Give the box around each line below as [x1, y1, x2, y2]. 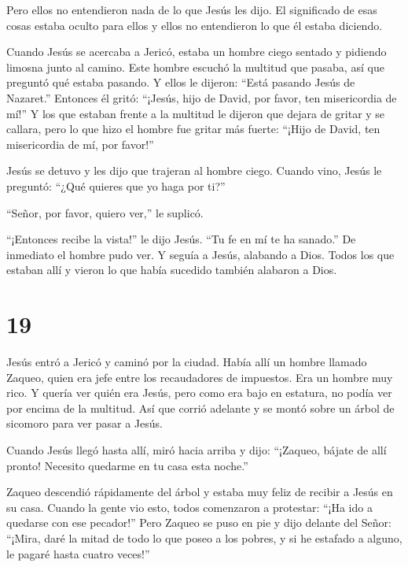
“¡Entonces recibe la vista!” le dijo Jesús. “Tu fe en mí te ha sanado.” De [6, 231, 356, 247]
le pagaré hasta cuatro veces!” [6, 545, 150, 561]
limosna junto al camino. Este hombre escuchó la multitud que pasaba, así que [6, 58, 384, 75]
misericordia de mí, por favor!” [6, 135, 154, 152]
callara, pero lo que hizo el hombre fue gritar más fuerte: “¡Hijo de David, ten [6, 120, 380, 137]
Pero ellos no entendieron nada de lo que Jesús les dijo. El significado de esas [6, 2, 377, 17]
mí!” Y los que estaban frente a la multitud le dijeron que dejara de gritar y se [6, 105, 385, 121]
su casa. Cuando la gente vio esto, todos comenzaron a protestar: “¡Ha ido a [6, 498, 373, 515]
